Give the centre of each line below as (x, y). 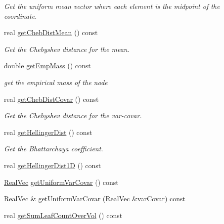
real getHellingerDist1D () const (53, 165)
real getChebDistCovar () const (51, 99)
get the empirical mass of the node (56, 82)
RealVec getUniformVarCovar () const (61, 182)
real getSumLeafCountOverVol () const (63, 215)
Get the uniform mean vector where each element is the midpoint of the (112, 6)
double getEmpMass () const (47, 66)
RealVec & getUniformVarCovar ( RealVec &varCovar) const (95, 199)
